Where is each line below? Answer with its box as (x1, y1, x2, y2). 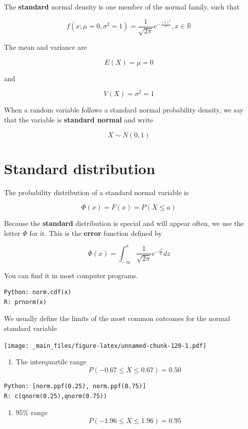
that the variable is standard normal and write (4, 114, 153, 124)
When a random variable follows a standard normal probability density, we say (4, 105, 244, 115)
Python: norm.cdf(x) (4, 289, 72, 296)
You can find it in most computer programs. (4, 270, 138, 280)
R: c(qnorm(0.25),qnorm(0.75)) (4, 392, 107, 400)
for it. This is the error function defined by (29, 227, 162, 238)
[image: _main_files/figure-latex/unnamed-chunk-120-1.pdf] (4, 342, 207, 349)
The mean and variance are (4, 42, 87, 52)
